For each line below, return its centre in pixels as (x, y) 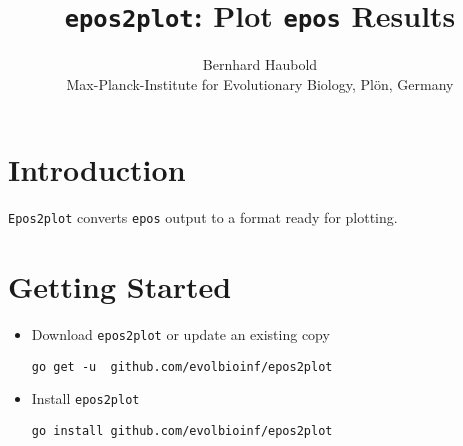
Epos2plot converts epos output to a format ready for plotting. (203, 217)
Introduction (97, 169)
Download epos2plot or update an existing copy (180, 334)
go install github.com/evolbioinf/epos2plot (182, 431)
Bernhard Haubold (260, 64)
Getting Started (120, 286)
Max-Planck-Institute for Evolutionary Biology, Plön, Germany (260, 83)
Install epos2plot (85, 398)
